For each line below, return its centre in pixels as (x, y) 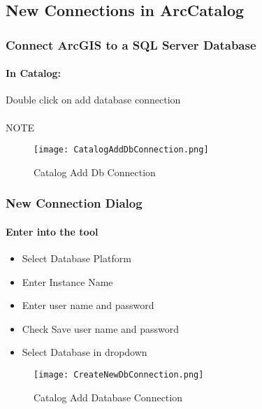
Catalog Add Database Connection (108, 397)
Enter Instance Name (67, 281)
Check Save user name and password (101, 328)
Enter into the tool (52, 231)
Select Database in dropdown (85, 352)
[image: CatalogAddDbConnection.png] (121, 150)
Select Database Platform (77, 258)
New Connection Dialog (74, 203)
